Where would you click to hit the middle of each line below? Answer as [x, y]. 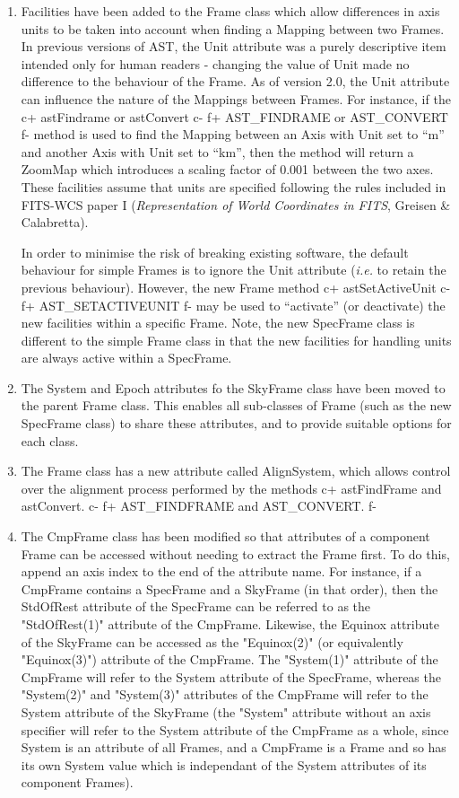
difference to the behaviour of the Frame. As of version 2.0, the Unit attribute [235, 81]
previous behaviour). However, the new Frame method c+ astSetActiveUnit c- [236, 287]
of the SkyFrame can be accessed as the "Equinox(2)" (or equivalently [212, 641]
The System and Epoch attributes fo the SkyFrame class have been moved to [233, 387]
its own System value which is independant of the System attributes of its [224, 764]
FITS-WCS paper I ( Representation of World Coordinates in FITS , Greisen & [236, 204]
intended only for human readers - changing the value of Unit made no [215, 63]
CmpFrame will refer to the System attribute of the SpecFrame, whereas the [231, 676]
